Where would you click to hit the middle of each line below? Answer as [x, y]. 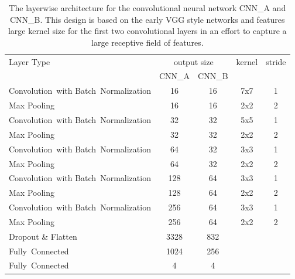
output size [193, 61]
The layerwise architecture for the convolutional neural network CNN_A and [147, 8]
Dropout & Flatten [43, 236]
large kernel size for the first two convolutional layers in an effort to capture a [147, 31]
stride [276, 61]
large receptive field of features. [147, 42]
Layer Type [30, 61]
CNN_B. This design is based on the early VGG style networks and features [147, 19]
